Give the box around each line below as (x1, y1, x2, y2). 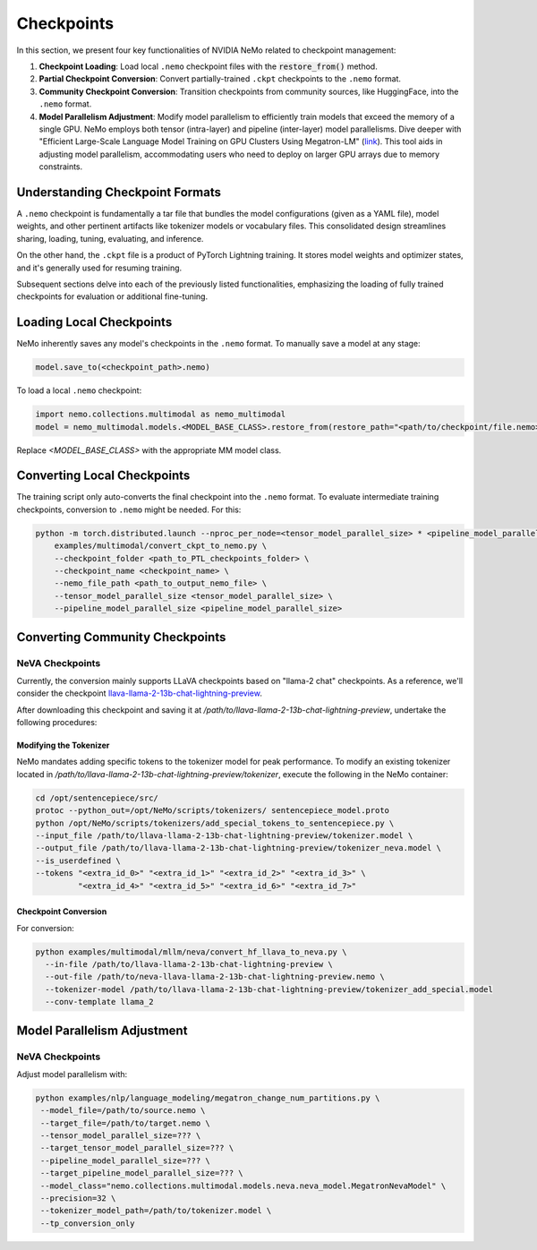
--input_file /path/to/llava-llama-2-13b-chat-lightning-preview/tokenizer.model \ (35, 831, 413, 841)
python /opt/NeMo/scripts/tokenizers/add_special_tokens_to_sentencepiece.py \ (35, 818, 395, 828)
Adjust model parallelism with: (16, 1068, 128, 1079)
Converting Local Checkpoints (16, 468, 191, 484)
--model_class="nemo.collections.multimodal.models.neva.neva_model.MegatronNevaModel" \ (40, 1180, 447, 1191)
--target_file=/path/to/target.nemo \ (40, 1117, 210, 1128)
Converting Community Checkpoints (16, 629, 226, 645)
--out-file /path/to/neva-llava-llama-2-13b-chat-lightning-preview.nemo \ (45, 972, 385, 982)
